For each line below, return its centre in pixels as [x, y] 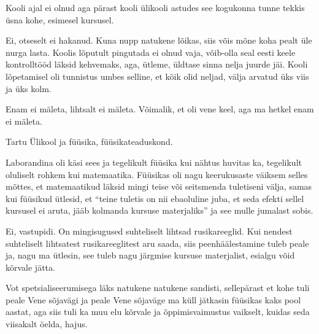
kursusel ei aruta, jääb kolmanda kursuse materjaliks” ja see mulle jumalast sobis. [159, 210]
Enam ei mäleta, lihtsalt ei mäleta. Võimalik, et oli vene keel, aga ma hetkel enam [160, 109]
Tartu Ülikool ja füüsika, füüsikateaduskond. [89, 142]
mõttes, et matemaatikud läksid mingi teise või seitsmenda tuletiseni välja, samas [159, 186]
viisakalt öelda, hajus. [47, 324]
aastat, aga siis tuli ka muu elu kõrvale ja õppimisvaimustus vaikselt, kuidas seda [158, 312]
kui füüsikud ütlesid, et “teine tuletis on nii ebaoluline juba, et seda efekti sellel [155, 198]
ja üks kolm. [29, 88]
